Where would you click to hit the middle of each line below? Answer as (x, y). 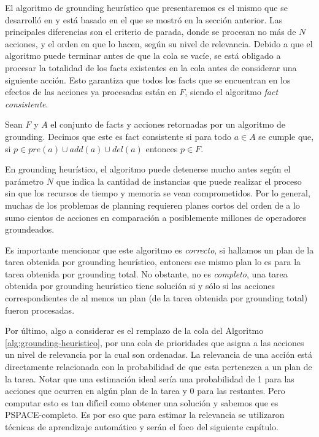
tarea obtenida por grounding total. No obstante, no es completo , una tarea (146, 273)
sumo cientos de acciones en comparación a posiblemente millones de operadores (156, 217)
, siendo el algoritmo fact (232, 92)
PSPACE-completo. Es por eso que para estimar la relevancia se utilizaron (145, 415)
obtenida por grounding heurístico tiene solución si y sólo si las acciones (140, 286)
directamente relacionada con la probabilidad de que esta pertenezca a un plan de (159, 367)
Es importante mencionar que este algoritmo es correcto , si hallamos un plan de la (159, 249)
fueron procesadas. (40, 310)
